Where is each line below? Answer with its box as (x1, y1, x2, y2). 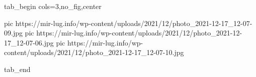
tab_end (4, 63, 31, 74)
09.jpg (4, 27, 23, 38)
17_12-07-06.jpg (4, 37, 54, 47)
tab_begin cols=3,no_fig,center (4, 1, 102, 11)
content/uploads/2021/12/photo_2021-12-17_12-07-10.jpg (4, 47, 184, 57)
